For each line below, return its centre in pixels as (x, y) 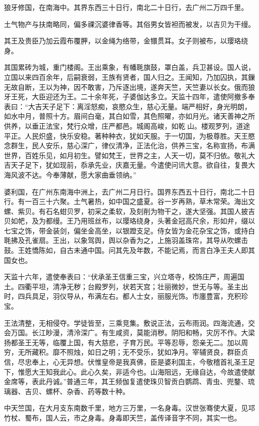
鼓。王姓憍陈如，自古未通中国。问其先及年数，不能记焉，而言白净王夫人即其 (129, 250)
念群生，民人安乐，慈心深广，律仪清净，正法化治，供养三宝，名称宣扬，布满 (129, 145)
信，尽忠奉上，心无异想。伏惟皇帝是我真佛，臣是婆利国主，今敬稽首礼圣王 (126, 362)
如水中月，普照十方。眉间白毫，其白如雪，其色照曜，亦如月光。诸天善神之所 (129, 116)
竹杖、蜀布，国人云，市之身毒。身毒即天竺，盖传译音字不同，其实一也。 (123, 417)
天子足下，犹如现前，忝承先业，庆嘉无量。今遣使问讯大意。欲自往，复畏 (129, 165)
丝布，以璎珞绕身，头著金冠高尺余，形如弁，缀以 (175, 221)
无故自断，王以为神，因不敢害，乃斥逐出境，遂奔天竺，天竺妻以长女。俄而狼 (129, 87)
